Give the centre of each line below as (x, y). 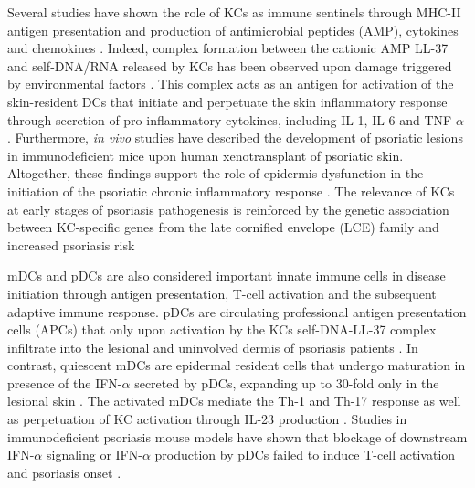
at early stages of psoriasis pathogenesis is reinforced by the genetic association (228, 209)
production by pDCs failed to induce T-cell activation (305, 455)
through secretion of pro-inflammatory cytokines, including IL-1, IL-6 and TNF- (232, 119)
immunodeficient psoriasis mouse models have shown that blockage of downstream (237, 436)
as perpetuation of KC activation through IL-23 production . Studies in (207, 419)
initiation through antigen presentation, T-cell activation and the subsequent (222, 293)
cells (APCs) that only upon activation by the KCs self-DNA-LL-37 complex (222, 329)
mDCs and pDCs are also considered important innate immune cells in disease (227, 276)
